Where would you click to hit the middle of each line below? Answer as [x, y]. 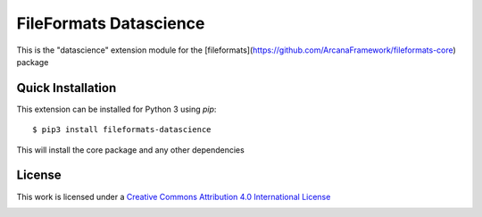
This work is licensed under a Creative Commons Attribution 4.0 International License [174, 196]
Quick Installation [66, 88]
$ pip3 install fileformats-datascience [122, 130]
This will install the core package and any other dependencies [130, 150]
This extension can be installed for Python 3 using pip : [116, 109]
